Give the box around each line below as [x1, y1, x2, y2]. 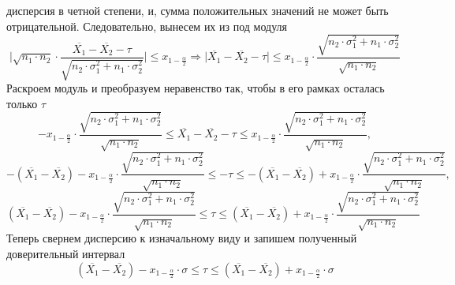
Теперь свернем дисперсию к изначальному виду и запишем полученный [6, 230, 357, 246]
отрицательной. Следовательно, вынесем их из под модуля [6, 17, 287, 34]
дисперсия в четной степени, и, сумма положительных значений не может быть [6, 2, 389, 18]
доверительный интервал [6, 245, 125, 261]
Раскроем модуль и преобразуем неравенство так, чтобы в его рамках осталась [6, 80, 385, 96]
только [6, 95, 38, 111]
